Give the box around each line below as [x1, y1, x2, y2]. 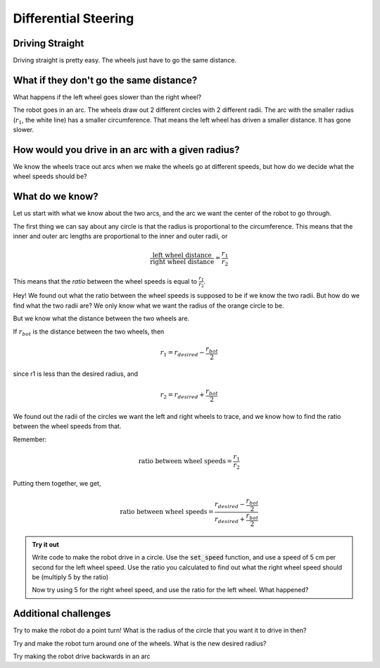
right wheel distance [150, 258, 215, 266]
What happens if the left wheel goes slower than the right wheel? [13, 92, 202, 101]
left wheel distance [152, 251, 213, 260]
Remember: [13, 435, 47, 443]
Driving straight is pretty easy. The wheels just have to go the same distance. [13, 56, 237, 65]
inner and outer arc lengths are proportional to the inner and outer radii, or [13, 232, 228, 241]
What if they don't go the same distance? [13, 74, 198, 86]
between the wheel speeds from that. [13, 422, 122, 431]
